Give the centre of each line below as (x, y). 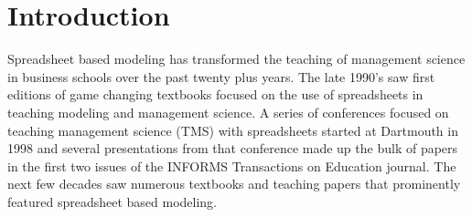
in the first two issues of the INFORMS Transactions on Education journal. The (232, 165)
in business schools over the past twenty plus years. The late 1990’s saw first (221, 76)
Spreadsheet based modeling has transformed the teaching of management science (236, 59)
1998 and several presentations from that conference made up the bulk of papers (233, 148)
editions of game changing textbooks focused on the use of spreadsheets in (215, 94)
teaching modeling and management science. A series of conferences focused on (228, 112)
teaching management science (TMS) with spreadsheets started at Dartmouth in (233, 130)
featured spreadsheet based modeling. (112, 201)
